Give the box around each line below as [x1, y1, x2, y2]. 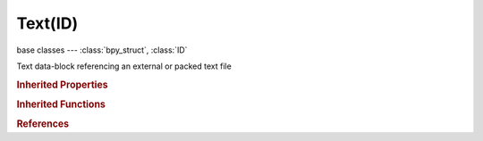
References [16, 118, 70, 130]
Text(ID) [16, 13, 79, 33]
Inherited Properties [16, 79, 109, 91]
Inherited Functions [16, 98, 106, 111]
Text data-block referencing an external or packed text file [16, 61, 232, 71]
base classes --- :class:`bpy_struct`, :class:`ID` [16, 45, 188, 55]
